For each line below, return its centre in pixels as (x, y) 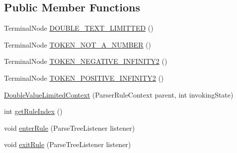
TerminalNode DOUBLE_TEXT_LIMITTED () (79, 28)
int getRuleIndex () (33, 111)
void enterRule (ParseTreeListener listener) (70, 127)
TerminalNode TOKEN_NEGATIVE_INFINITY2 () (86, 61)
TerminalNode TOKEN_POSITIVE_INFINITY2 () (84, 77)
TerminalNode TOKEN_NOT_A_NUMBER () (78, 44)
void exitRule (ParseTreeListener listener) (68, 144)
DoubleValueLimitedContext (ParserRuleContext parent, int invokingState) (119, 94)
